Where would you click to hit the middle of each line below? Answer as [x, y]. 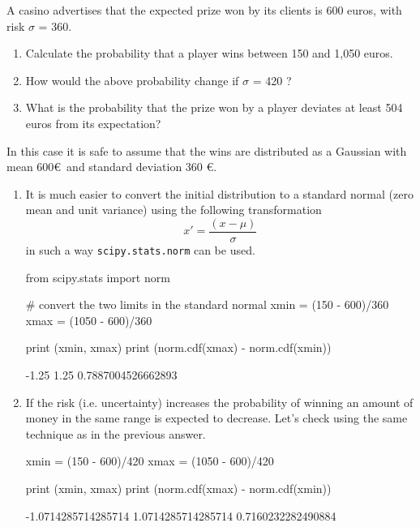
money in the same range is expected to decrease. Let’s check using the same [216, 418]
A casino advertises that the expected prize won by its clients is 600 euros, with [204, 10]
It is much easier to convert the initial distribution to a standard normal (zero [219, 193]
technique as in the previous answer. [116, 433]
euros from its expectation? [93, 123]
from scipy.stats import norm [98, 277]
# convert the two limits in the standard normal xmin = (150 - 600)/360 [207, 304]
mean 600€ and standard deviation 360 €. [112, 167]
